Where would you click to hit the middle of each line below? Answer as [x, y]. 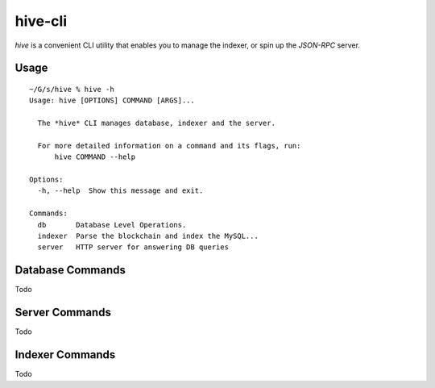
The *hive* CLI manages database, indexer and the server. [156, 123]
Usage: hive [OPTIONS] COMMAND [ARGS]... [112, 100]
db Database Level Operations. [112, 225]
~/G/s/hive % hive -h [72, 89]
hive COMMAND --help [95, 157]
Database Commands [70, 270]
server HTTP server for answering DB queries [133, 247]
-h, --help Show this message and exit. [120, 191]
